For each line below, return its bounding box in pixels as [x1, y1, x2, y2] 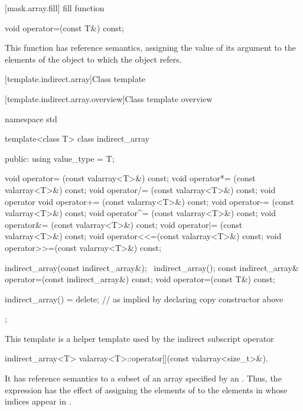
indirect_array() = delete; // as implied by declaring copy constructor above [5, 292, 284, 305]
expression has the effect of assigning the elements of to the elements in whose [5, 383, 288, 396]
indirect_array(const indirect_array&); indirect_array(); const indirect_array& [5, 261, 299, 273]
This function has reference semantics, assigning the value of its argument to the [5, 41, 296, 54]
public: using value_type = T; [5, 152, 115, 164]
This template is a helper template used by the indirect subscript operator [5, 332, 274, 344]
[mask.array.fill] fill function [5, 2, 105, 14]
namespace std [5, 112, 57, 125]
